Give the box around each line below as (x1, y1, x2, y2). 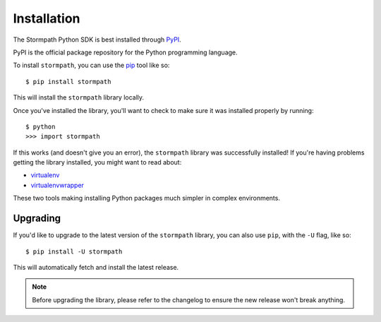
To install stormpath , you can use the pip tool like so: (13, 61, 170, 70)
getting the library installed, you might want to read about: (13, 158, 182, 167)
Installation (13, 11, 80, 26)
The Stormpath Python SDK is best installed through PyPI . (13, 35, 181, 44)
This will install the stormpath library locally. (13, 93, 145, 102)
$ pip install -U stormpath (25, 247, 123, 256)
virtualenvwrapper (30, 181, 85, 189)
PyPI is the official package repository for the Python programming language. (13, 48, 238, 56)
